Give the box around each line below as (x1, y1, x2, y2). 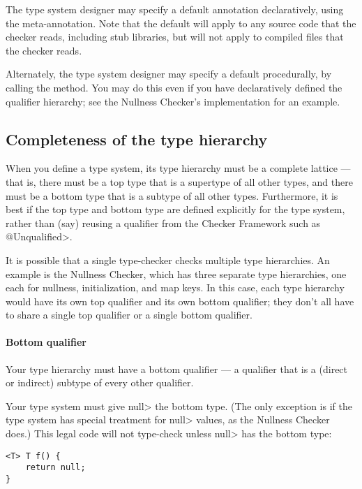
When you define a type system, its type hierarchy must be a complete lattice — (6, 161, 351, 175)
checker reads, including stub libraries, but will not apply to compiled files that (6, 29, 344, 44)
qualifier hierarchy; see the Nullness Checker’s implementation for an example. (6, 94, 340, 108)
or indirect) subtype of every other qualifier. (6, 375, 194, 390)
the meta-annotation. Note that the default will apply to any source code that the (6, 15, 356, 30)
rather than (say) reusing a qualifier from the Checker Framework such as (6, 215, 321, 230)
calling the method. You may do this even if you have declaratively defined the (6, 80, 342, 94)
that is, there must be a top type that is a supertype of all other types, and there (6, 174, 353, 189)
